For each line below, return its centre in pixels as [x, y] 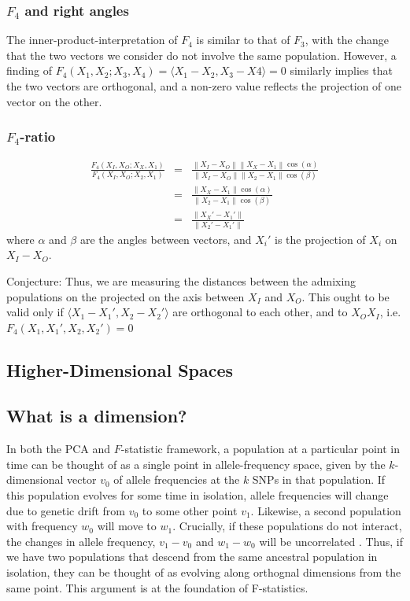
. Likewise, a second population [326, 510]
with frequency [42, 526]
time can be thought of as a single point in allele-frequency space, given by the [196, 464]
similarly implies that [341, 70]
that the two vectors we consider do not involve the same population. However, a [201, 55]
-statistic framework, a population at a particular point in [260, 449]
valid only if [35, 312]
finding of [29, 70]
